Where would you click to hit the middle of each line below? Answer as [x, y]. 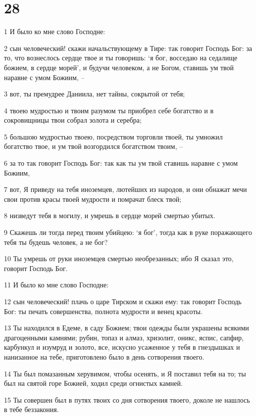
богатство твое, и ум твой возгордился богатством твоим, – [94, 146]
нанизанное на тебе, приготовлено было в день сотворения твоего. [104, 356]
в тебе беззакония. [31, 409]
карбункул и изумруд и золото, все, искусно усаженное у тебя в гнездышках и [122, 347]
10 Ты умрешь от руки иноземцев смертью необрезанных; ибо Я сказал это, [119, 258]
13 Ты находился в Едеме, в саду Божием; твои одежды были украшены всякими [127, 328]
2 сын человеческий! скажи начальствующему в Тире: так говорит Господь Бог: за [128, 48]
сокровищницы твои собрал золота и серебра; [73, 120]
